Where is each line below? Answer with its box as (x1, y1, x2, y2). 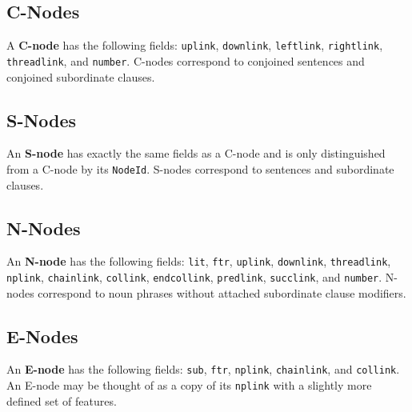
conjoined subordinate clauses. (6, 68, 155, 85)
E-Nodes (6, 323, 78, 348)
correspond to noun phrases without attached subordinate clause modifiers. (38, 284, 406, 301)
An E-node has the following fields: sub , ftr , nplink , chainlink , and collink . (6, 361, 400, 378)
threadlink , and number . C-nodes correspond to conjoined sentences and (6, 52, 365, 69)
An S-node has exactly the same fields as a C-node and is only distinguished (6, 145, 386, 162)
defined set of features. (6, 392, 117, 409)
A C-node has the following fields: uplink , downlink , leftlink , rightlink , (6, 37, 383, 54)
